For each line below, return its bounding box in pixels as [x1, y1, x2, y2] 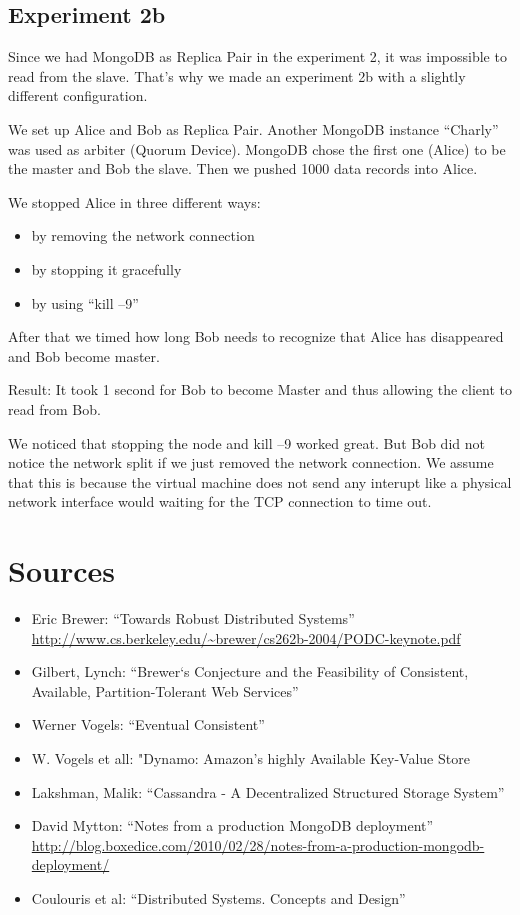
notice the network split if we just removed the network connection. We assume [8, 452, 494, 473]
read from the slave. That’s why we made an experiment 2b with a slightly [8, 65, 466, 86]
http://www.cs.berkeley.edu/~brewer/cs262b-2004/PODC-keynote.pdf [31, 627, 461, 648]
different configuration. [8, 85, 148, 106]
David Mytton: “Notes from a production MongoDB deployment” [31, 815, 434, 836]
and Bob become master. [8, 345, 160, 366]
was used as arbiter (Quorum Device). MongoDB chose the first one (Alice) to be [8, 138, 506, 159]
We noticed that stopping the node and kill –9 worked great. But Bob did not [8, 432, 485, 453]
